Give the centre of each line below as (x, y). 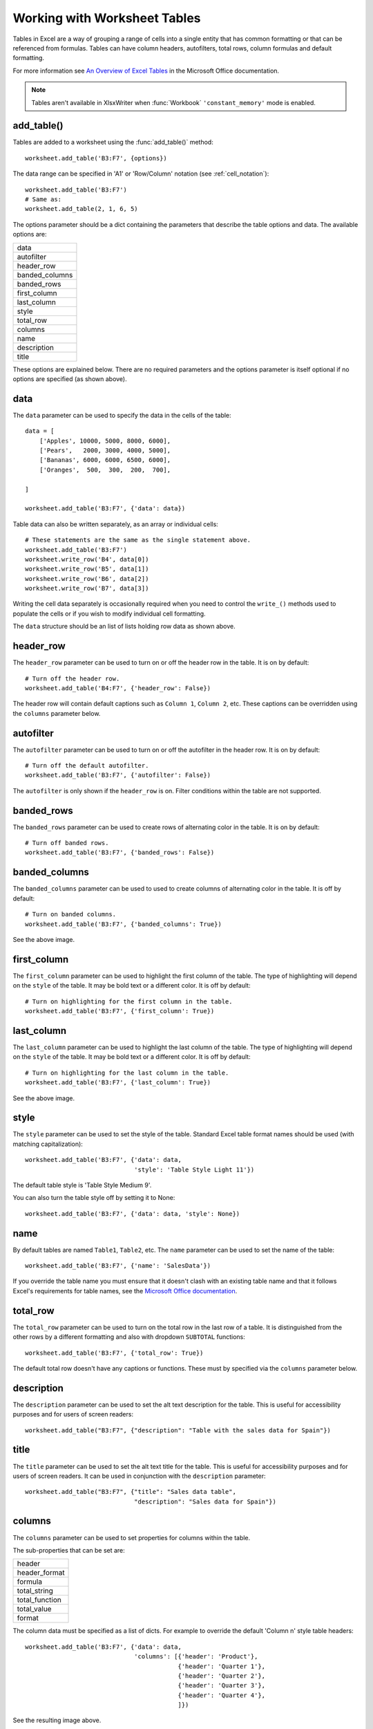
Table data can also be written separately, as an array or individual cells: (116, 524)
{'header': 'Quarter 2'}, (222, 1676)
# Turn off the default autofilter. (87, 766)
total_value (34, 1609)
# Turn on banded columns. (71, 914)
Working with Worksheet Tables (107, 18)
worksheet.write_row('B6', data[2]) (87, 579)
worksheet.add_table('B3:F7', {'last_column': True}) (118, 1083)
